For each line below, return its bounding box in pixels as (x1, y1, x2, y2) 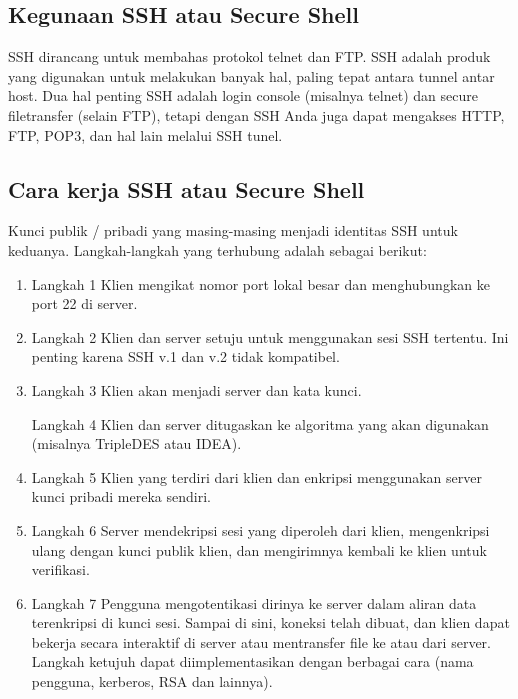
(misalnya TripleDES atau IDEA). (31, 433, 242, 454)
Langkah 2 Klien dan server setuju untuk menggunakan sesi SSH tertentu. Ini (31, 326, 509, 347)
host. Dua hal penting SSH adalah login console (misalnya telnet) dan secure (8, 85, 478, 106)
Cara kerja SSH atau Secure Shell (8, 173, 365, 204)
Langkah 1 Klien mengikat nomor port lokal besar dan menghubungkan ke (31, 273, 490, 294)
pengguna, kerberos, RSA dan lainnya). (31, 671, 273, 692)
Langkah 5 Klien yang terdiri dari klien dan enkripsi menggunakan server (31, 466, 482, 487)
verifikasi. (31, 559, 90, 580)
